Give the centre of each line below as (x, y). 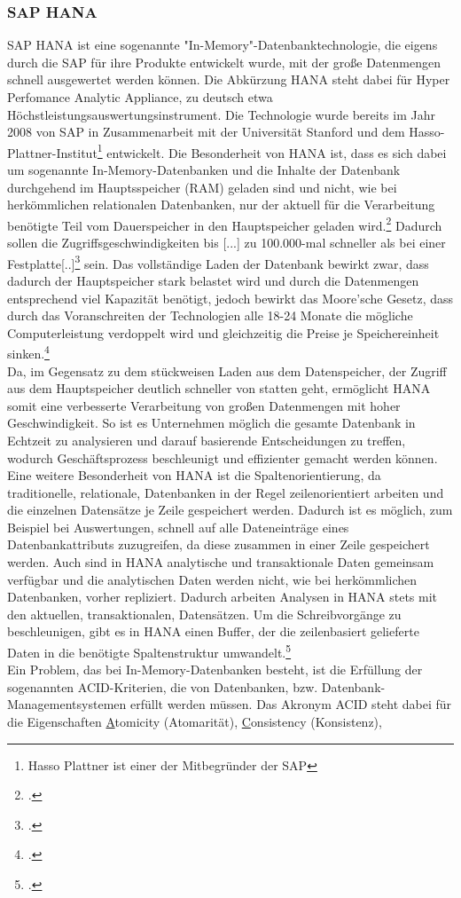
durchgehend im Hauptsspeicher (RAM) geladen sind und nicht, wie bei (202, 187)
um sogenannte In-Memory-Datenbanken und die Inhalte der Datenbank (204, 170)
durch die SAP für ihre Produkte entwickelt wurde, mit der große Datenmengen (224, 62)
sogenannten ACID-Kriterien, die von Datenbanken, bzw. (163, 686)
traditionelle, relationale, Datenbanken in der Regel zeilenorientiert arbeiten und (226, 492)
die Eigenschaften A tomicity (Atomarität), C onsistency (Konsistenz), (195, 722)
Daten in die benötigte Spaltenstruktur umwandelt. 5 (149, 651)
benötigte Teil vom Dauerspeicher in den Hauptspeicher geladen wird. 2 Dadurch (225, 224)
